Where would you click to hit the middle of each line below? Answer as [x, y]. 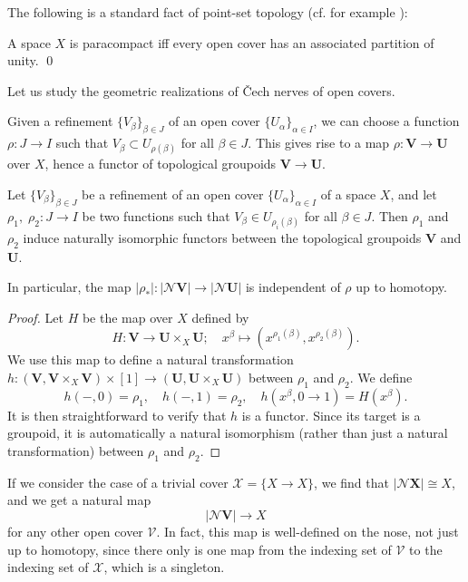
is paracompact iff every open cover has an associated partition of [252, 42]
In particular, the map [69, 287]
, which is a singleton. [164, 567]
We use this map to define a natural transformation [151, 359]
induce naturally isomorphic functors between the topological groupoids [222, 237]
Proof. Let [35, 317]
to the [426, 549]
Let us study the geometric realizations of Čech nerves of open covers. [201, 90]
